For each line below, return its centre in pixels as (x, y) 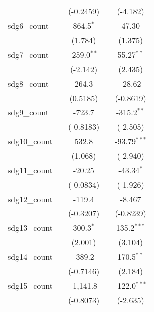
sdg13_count (30, 228)
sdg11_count (30, 170)
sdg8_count (28, 83)
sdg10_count (30, 141)
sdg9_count (28, 112)
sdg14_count (30, 257)
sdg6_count (28, 26)
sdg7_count (28, 54)
